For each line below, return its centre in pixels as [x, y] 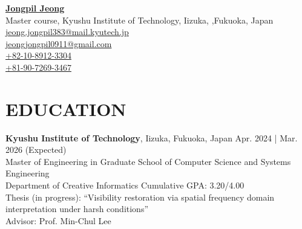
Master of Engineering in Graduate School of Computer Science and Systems [148, 161]
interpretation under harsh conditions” [77, 209]
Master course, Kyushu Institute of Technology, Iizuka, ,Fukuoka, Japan [140, 20]
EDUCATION [66, 108]
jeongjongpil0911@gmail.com [59, 43]
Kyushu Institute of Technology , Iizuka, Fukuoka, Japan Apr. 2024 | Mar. [152, 137]
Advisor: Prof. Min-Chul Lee [58, 220]
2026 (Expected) [36, 150]
